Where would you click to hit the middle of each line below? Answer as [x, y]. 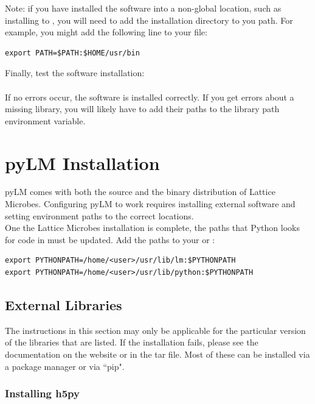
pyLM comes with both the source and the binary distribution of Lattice [140, 192]
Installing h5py [42, 393]
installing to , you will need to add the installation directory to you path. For [149, 20]
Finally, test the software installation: [75, 73]
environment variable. [45, 120]
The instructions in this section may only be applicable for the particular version [155, 330]
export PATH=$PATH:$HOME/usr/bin [72, 53]
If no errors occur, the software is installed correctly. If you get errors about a [150, 97]
